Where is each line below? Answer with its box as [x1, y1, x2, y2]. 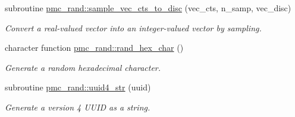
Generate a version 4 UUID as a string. [5, 100, 150, 113]
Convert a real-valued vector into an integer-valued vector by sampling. [5, 21, 262, 34]
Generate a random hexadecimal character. [5, 61, 161, 73]
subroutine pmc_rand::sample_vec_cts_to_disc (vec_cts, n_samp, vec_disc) [5, 2, 291, 14]
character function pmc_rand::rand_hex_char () [5, 41, 184, 54]
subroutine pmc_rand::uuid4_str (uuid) [5, 81, 151, 93]
